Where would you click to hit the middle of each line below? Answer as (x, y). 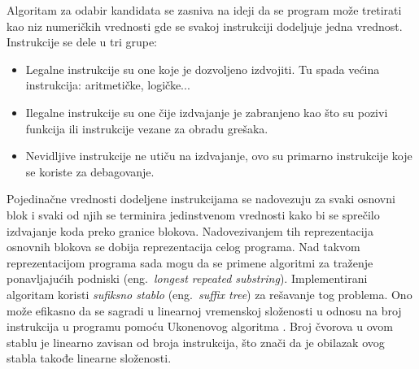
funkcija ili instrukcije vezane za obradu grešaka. (147, 128)
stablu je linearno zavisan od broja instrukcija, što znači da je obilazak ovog (196, 342)
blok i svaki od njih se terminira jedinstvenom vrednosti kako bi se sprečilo (193, 214)
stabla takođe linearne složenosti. (89, 358)
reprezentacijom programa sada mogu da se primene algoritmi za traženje (190, 262)
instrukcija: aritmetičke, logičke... (108, 85)
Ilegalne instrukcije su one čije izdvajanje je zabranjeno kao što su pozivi (207, 112)
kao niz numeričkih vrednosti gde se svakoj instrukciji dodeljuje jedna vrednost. (205, 26)
